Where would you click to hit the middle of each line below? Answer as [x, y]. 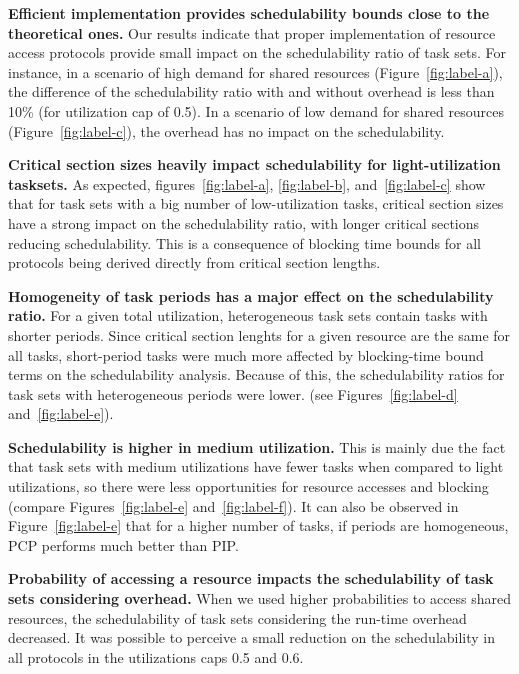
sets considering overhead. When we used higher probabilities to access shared [260, 598]
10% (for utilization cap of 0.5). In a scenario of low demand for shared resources [256, 110]
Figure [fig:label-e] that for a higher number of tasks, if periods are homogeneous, [258, 525]
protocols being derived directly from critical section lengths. [194, 262]
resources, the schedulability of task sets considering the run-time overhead [237, 617]
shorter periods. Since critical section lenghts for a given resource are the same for [259, 334]
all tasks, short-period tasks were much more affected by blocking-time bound [246, 354]
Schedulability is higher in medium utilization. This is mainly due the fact [257, 446]
